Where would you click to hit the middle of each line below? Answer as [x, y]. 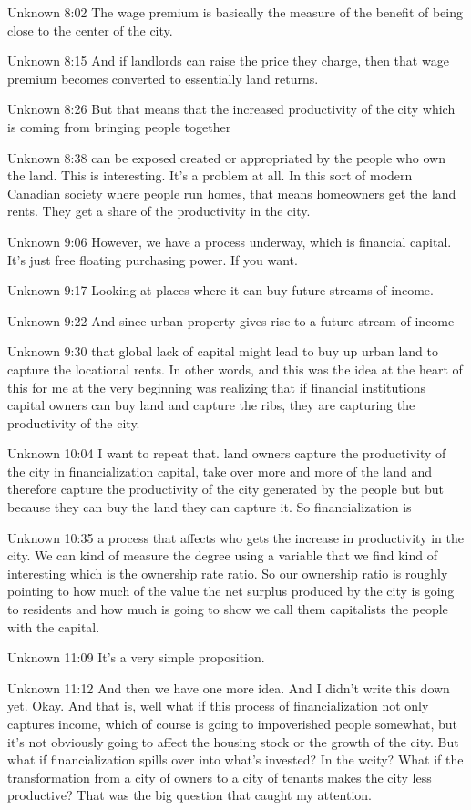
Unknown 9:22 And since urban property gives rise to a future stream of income [231, 320]
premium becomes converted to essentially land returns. [163, 78]
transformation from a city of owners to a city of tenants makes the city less [220, 777]
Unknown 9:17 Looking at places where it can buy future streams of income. [220, 290]
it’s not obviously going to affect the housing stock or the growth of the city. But [233, 741]
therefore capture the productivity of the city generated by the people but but [225, 489]
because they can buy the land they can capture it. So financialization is [210, 507]
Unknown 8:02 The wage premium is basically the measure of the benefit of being [235, 12]
